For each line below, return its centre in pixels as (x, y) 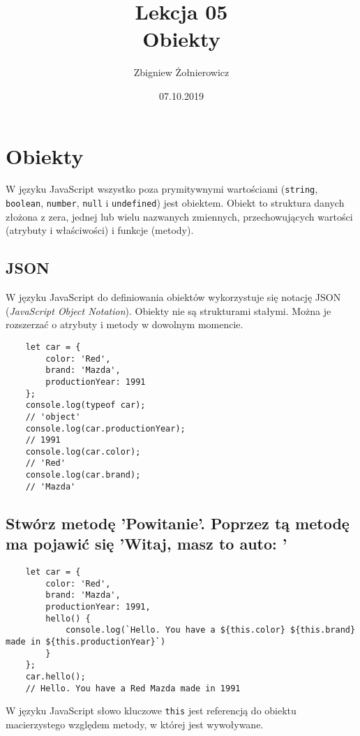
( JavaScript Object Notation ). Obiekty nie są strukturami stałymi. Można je (168, 310)
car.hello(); (55, 676)
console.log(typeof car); (85, 405)
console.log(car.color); (83, 451)
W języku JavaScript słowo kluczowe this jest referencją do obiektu (151, 711)
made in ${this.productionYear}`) (86, 641)
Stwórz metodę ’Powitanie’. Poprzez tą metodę (178, 523)
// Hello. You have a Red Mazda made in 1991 (133, 688)
